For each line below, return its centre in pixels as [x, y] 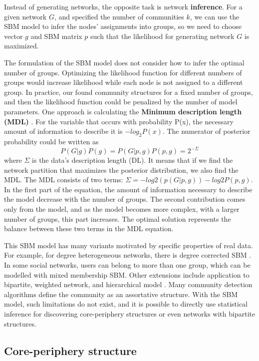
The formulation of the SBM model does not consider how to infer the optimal [124, 62]
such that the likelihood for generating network [162, 36]
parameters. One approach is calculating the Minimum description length [123, 111]
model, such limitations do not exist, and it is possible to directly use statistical [126, 304]
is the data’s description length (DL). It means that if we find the [132, 160]
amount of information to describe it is [63, 131]
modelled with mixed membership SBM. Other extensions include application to [127, 274]
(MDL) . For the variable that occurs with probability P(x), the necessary [119, 121]
